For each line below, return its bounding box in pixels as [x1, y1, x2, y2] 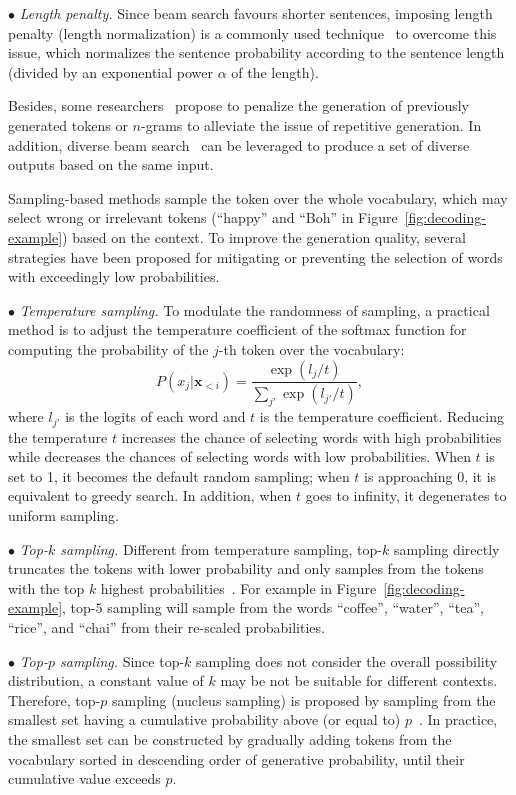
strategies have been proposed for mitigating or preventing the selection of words [8, 246, 503, 267]
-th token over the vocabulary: [218, 338, 405, 359]
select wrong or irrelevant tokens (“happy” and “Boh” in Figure [8, 207, 398, 228]
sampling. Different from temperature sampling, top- [60, 538, 382, 559]
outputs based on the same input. [8, 154, 214, 175]
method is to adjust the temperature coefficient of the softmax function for [8, 319, 467, 340]
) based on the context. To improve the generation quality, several [62, 226, 466, 247]
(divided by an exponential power [8, 61, 214, 82]
